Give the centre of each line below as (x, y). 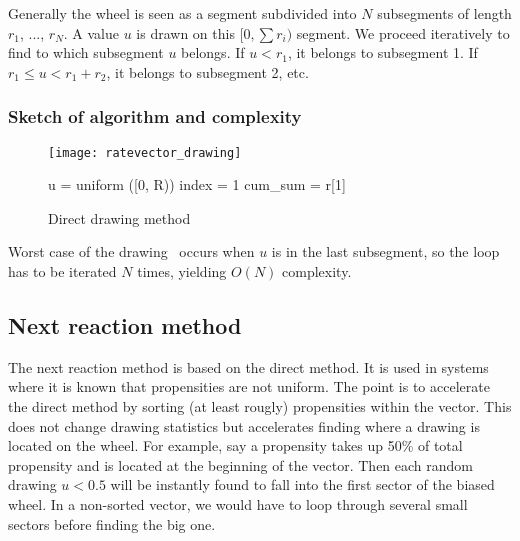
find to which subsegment (86, 52)
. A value (91, 32)
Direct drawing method (119, 217)
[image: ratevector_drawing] (145, 152)
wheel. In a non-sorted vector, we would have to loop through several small (238, 503)
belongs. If (213, 52)
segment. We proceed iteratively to (403, 32)
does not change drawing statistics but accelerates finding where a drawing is (244, 425)
